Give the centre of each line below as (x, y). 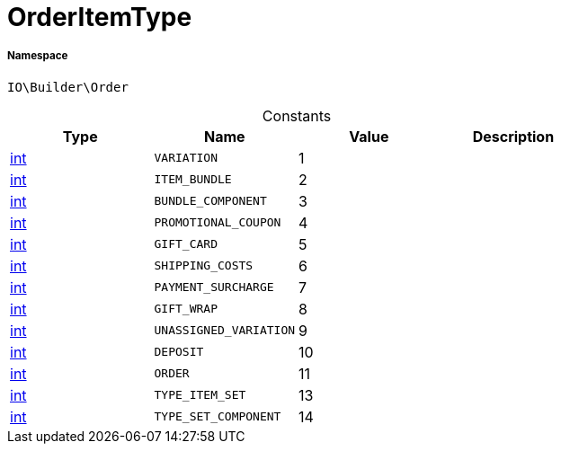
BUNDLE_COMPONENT (210, 201)
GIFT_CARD (186, 244)
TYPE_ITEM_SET (200, 395)
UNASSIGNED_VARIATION (225, 331)
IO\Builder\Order (68, 87)
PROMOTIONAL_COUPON (218, 223)
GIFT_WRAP (186, 309)
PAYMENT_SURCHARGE (214, 287)
